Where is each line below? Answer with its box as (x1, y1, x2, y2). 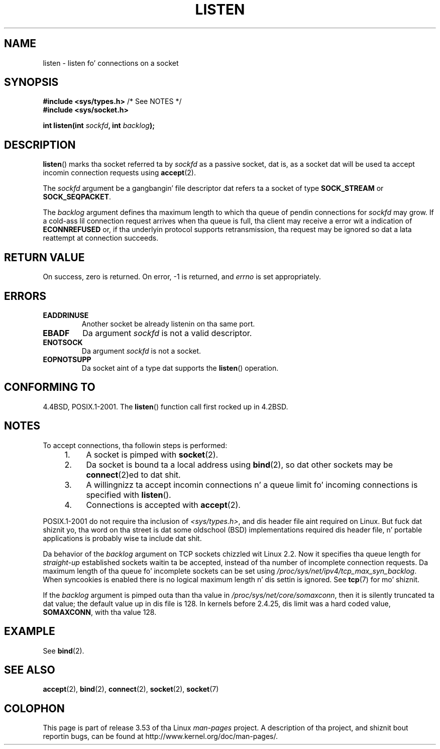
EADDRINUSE (43, 310, 89, 319)
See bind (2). (43, 646, 84, 655)
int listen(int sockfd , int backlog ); (43, 121, 155, 130)
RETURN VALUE (4, 251, 85, 264)
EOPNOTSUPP (43, 355, 91, 364)
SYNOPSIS (4, 76, 59, 89)
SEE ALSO (4, 663, 55, 676)
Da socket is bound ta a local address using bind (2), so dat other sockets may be (86, 459, 393, 470)
